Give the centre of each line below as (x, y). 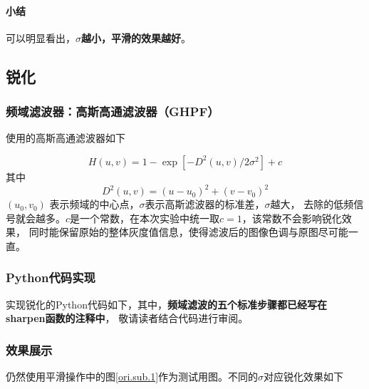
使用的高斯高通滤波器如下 (66, 138)
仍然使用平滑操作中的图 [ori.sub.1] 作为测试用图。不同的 (132, 377)
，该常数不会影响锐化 (292, 218)
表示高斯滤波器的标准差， (205, 204)
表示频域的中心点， (94, 204)
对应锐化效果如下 (304, 377)
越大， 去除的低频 (312, 204)
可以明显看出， (41, 37)
